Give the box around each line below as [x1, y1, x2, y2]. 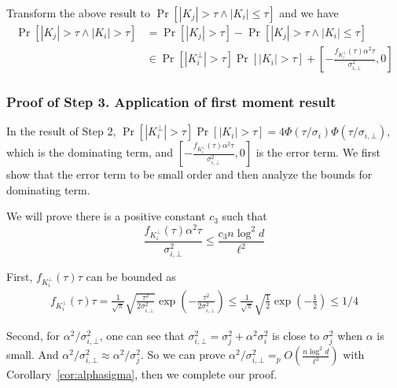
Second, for [6, 327, 61, 344]
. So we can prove [141, 346, 226, 363]
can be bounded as [86, 268, 176, 284]
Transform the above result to [6, 5, 151, 20]
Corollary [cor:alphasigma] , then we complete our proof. [6, 366, 278, 382]
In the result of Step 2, [6, 123, 116, 139]
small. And [6, 346, 59, 363]
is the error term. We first [255, 144, 381, 161]
